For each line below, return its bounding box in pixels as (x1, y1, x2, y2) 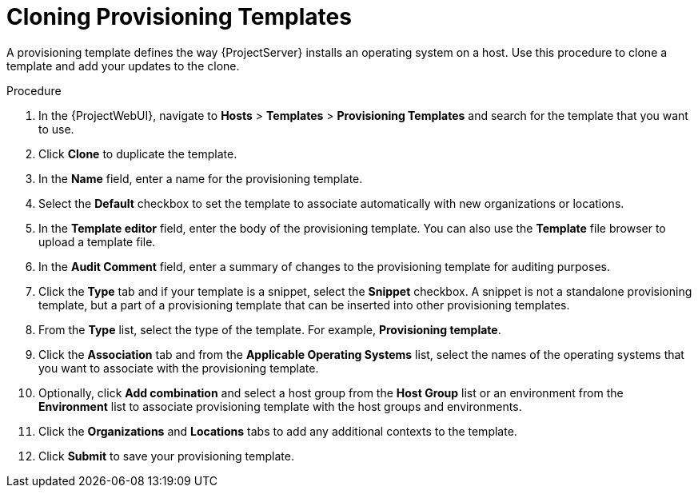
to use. (38, 122, 74, 136)
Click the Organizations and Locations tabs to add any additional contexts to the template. (38, 424, 517, 438)
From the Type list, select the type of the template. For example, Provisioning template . (38, 322, 501, 337)
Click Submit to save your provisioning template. (38, 448, 294, 463)
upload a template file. (38, 234, 156, 249)
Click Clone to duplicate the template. (38, 146, 237, 161)
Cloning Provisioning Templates (6, 3, 352, 30)
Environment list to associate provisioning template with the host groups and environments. (38, 399, 522, 413)
